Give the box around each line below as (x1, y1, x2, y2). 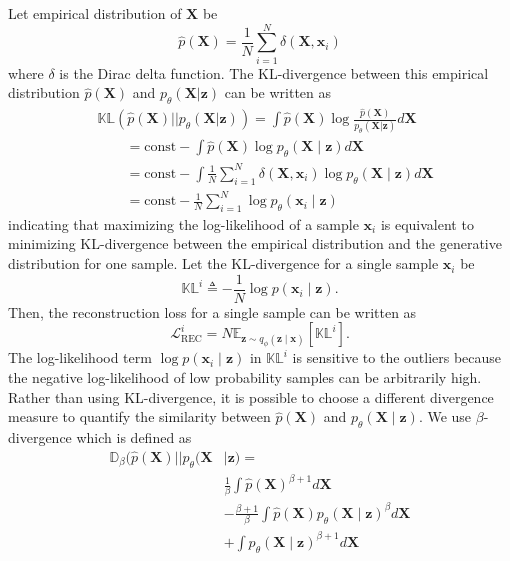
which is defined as (76, 426, 192, 447)
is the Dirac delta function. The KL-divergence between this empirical (59, 62, 489, 83)
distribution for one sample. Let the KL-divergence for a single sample (8, 253, 439, 274)
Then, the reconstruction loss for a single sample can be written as (8, 301, 417, 322)
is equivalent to (380, 213, 474, 234)
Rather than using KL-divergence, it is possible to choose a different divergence (8, 386, 494, 407)
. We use (418, 406, 472, 427)
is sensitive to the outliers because (292, 347, 502, 368)
